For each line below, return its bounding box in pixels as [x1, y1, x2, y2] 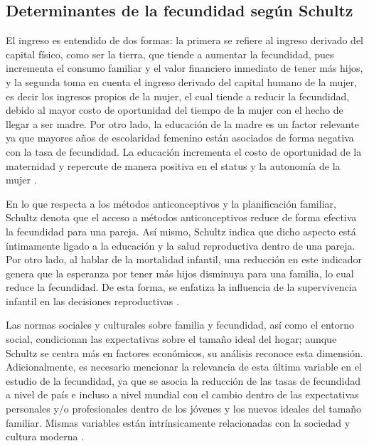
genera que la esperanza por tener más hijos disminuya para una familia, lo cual [6, 265, 354, 280]
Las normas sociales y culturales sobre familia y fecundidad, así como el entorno [6, 317, 355, 332]
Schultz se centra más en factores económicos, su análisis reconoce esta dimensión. [6, 345, 363, 360]
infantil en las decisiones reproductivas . [6, 293, 179, 308]
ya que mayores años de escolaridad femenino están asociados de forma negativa [6, 130, 354, 145]
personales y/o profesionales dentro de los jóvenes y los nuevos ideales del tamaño [6, 401, 362, 416]
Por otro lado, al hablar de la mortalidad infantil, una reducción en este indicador [6, 252, 363, 267]
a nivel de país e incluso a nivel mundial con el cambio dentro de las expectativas [6, 387, 359, 402]
